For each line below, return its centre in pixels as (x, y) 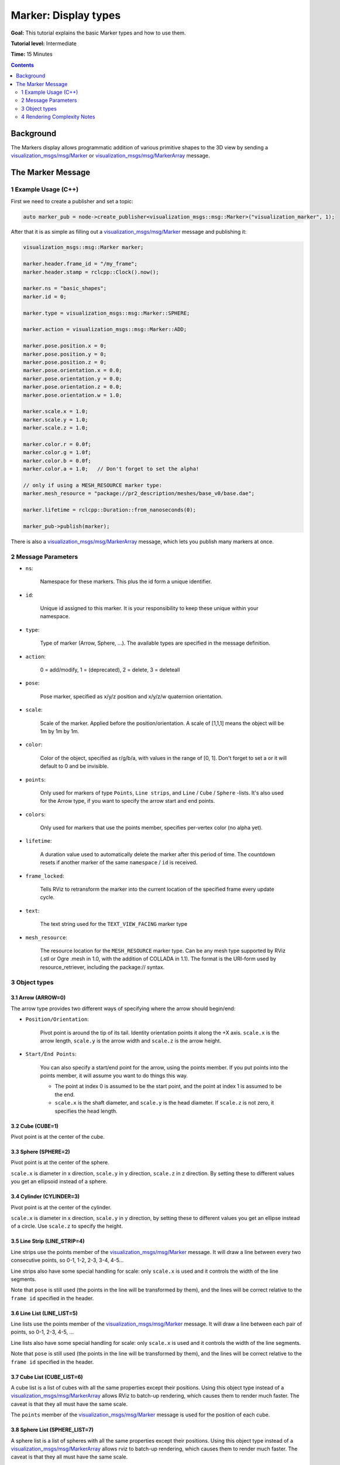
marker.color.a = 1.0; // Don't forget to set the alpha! (111, 469)
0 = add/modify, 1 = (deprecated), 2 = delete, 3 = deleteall (110, 670)
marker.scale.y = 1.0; (56, 420)
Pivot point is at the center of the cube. (58, 1137)
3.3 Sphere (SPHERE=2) (40, 1152)
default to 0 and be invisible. (74, 766)
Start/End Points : (51, 1054)
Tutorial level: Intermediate (44, 43)
